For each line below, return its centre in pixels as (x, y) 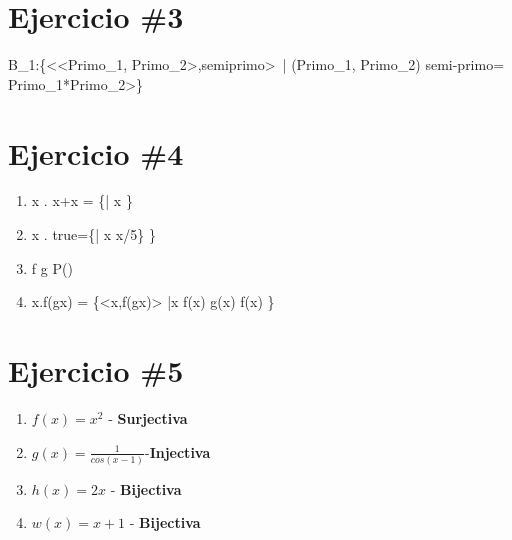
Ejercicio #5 (96, 370)
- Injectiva (177, 451)
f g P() (52, 267)
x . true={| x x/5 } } (93, 234)
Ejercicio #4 (96, 152)
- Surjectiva (148, 417)
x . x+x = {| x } (82, 200)
